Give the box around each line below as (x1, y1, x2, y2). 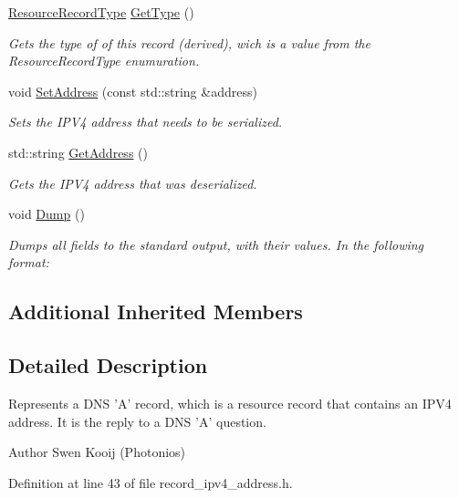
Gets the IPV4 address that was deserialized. (8, 173, 257, 192)
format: (8, 253, 49, 272)
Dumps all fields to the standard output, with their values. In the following (8, 234, 424, 254)
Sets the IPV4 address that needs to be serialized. (8, 112, 283, 131)
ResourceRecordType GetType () (8, 3, 194, 21)
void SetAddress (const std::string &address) (8, 81, 257, 100)
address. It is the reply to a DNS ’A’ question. (8, 411, 266, 431)
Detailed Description (8, 351, 208, 379)
